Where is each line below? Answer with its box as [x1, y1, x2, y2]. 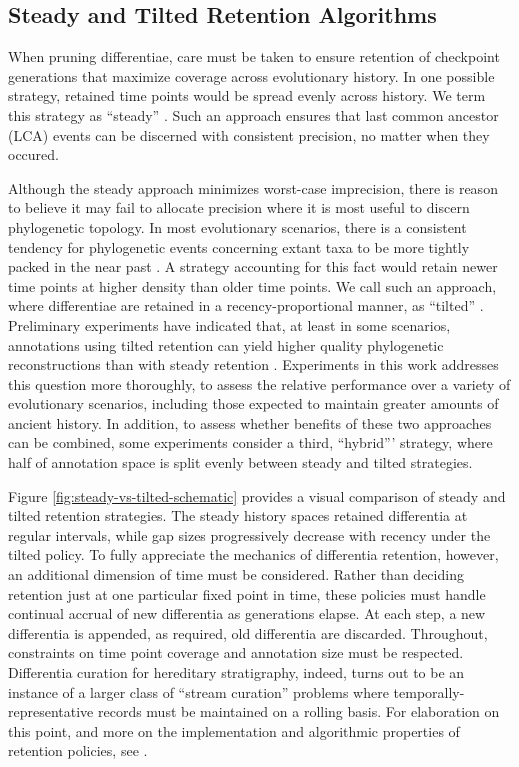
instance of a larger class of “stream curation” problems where [8, 681, 389, 702]
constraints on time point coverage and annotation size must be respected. [8, 642, 464, 663]
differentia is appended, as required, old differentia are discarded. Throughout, [8, 622, 488, 643]
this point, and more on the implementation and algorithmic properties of [8, 720, 460, 741]
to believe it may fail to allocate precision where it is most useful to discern [8, 197, 470, 218]
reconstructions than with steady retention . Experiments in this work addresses [8, 354, 499, 375]
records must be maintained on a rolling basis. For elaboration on [97, 701, 500, 722]
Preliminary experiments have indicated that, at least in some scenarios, [8, 314, 451, 335]
